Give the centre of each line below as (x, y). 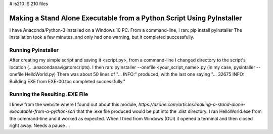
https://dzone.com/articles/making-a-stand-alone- (192, 104)
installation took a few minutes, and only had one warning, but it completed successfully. (102, 37)
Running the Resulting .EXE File (49, 94)
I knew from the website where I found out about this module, (73, 104)
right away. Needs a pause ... (40, 125)
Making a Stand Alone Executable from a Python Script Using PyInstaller (126, 18)
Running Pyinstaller (34, 50)
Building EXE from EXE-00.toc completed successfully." (67, 81)
